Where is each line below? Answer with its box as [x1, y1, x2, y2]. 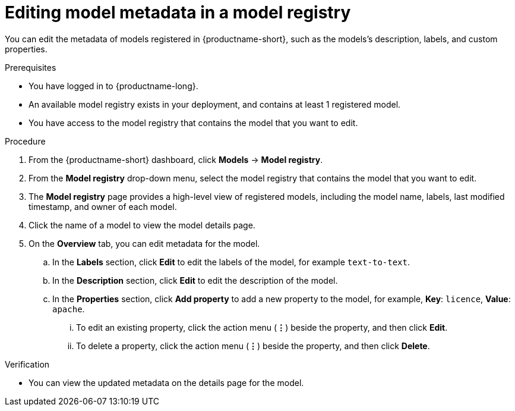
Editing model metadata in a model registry [5, 2, 351, 23]
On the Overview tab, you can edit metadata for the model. [29, 238, 260, 249]
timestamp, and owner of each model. [29, 201, 177, 212]
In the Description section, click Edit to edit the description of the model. [52, 275, 338, 285]
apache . [52, 303, 85, 314]
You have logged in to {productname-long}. [29, 80, 198, 91]
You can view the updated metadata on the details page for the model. [29, 377, 304, 388]
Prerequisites [5, 62, 56, 73]
